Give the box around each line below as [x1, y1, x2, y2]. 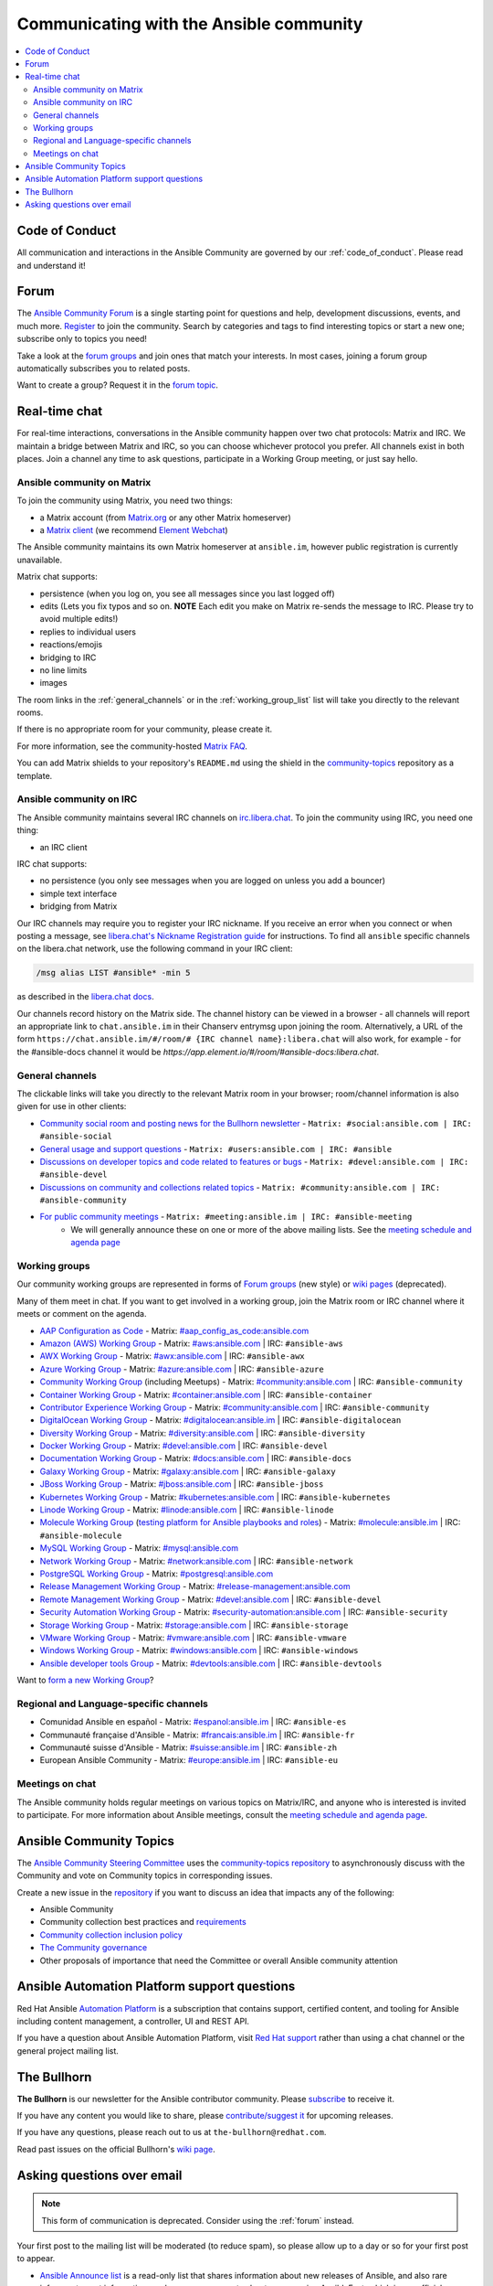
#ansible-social [39, 1131, 113, 1142]
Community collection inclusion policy [39, 1929, 183, 1940]
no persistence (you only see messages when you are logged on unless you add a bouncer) [39, 875, 386, 886]
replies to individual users [39, 626, 137, 637]
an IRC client [39, 841, 88, 852]
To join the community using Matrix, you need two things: [16, 495, 233, 507]
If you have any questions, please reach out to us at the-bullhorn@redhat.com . [16, 2127, 327, 2138]
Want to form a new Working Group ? [16, 1674, 154, 1686]
